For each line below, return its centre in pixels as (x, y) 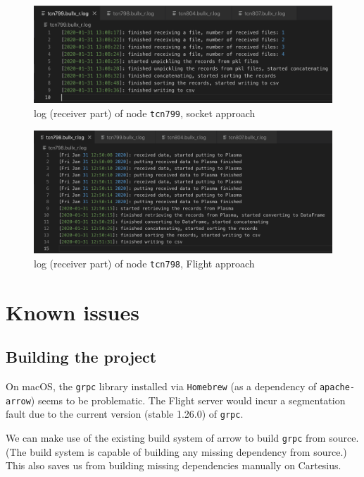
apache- (337, 388)
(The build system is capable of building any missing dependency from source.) (176, 451)
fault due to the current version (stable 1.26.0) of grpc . (125, 414)
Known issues (73, 312)
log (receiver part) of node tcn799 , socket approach (145, 113)
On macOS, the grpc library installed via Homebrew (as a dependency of (161, 386)
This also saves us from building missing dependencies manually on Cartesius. (174, 465)
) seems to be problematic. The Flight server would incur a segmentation (188, 400)
